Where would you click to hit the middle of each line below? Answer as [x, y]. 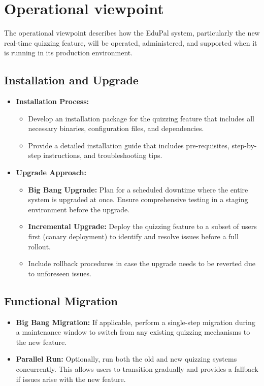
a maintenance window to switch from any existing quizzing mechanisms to [133, 332]
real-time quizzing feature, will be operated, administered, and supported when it [131, 42]
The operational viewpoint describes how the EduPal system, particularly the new [132, 33]
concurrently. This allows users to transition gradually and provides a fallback [137, 369]
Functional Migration [61, 300]
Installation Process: [52, 101]
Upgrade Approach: [51, 172]
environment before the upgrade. [79, 209]
